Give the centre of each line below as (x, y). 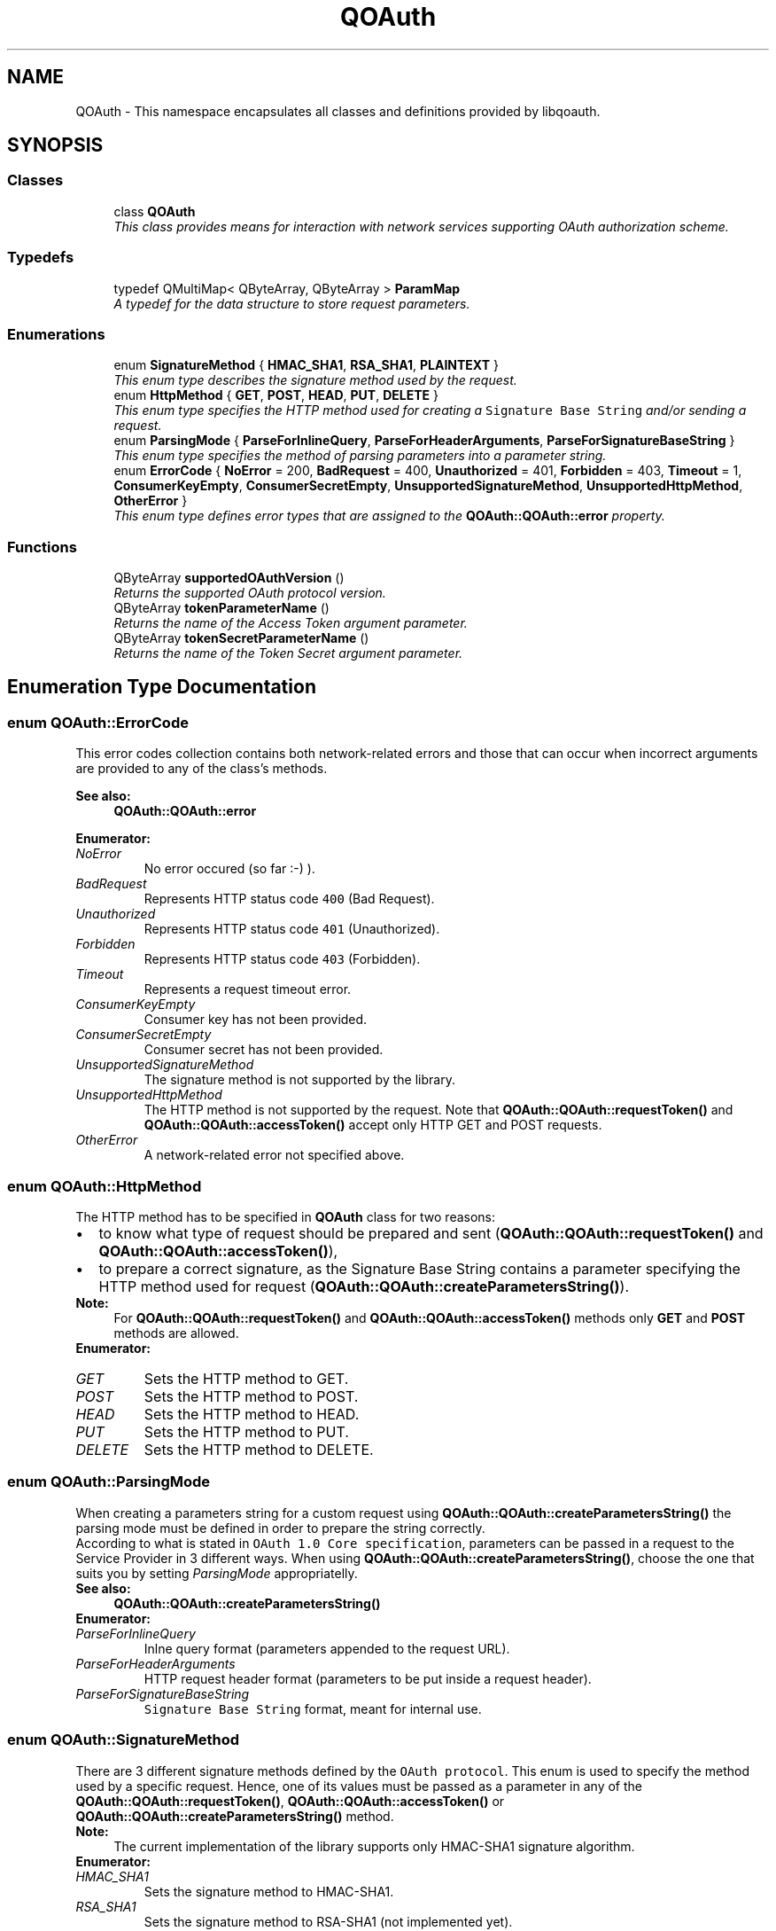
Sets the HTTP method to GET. (246, 1379)
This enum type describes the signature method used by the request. (315, 380)
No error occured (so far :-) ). (229, 869)
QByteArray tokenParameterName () (221, 608)
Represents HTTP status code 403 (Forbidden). (282, 959)
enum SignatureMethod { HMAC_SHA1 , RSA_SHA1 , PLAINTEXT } (306, 365)
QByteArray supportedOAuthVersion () (229, 578)
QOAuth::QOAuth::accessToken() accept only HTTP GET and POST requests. (373, 1125)
